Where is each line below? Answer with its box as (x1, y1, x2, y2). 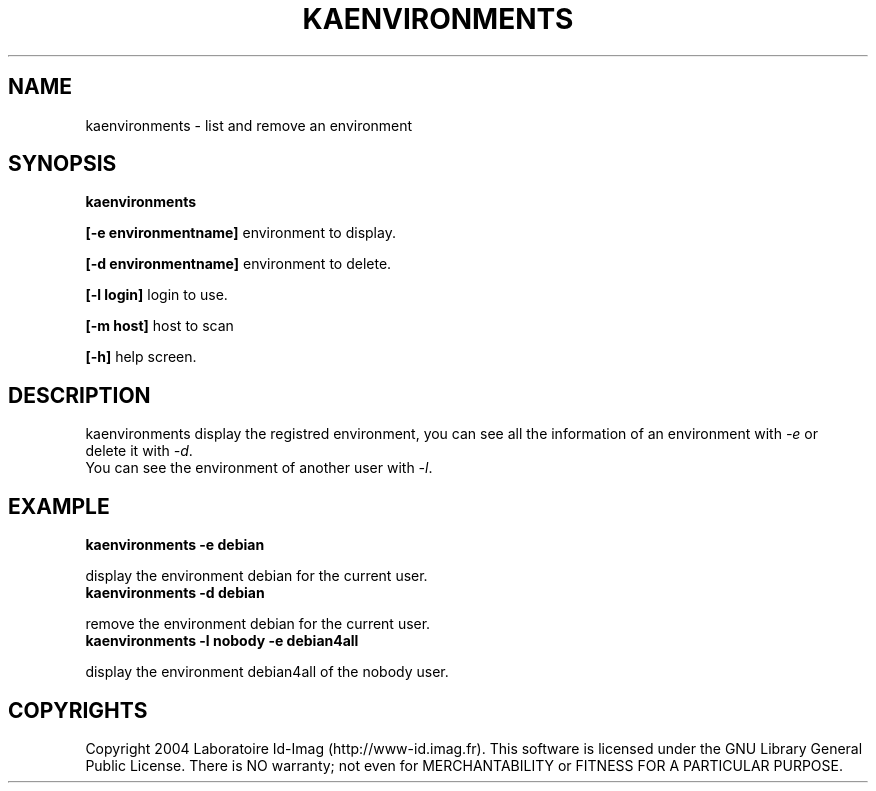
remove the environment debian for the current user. (85, 615, 431, 633)
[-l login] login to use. (85, 286, 228, 304)
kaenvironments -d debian (85, 584, 265, 602)
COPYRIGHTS (8, 697, 148, 723)
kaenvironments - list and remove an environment (85, 116, 413, 134)
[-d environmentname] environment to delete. (85, 255, 392, 273)
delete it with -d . (85, 442, 193, 460)
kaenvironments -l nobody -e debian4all (85, 632, 359, 650)
